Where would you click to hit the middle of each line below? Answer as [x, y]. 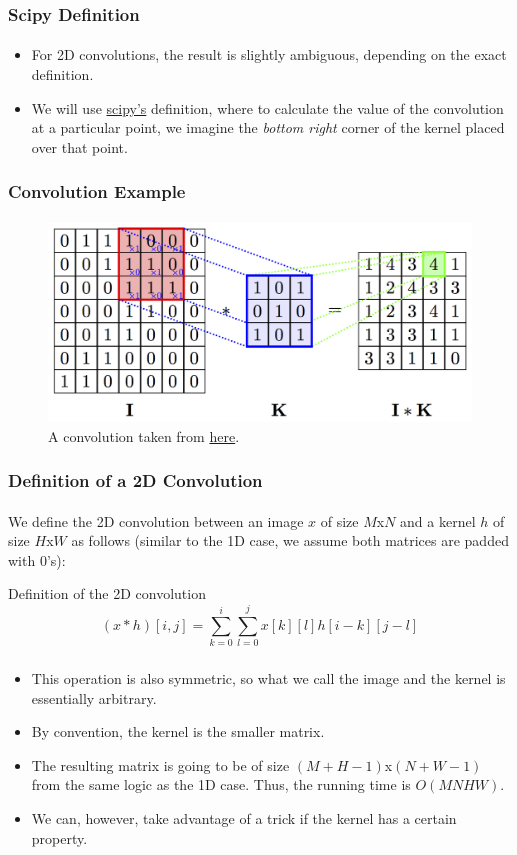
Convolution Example [97, 191]
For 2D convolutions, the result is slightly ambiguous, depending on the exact [269, 54]
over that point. [79, 146]
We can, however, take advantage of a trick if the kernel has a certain [244, 818]
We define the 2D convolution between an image [156, 520]
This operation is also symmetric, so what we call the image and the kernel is [268, 678]
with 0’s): [37, 559]
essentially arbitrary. [94, 697]
